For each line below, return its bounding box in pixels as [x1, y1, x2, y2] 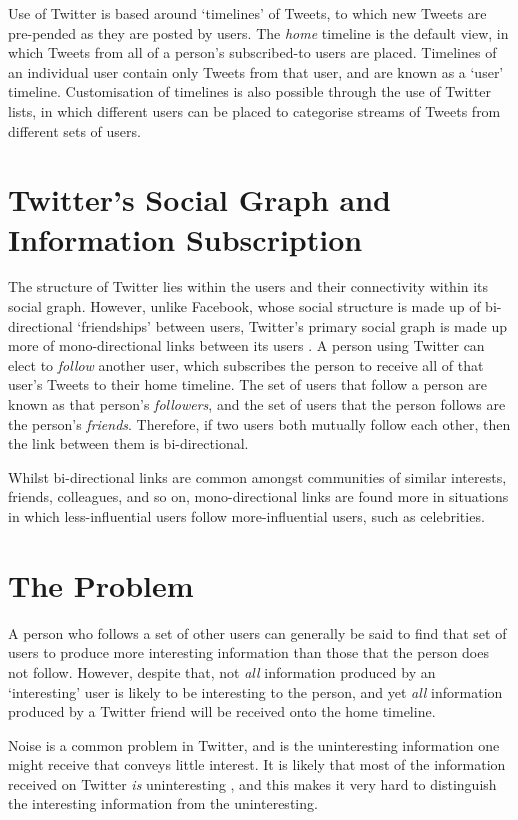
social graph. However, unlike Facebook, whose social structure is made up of [8, 296, 481, 317]
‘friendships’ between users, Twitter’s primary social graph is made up [77, 315, 507, 336]
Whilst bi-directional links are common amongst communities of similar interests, [8, 466, 507, 487]
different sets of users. [8, 120, 141, 141]
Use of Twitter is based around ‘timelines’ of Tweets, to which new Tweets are [8, 3, 487, 23]
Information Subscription [8, 218, 363, 259]
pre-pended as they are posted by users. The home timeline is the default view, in [8, 22, 509, 43]
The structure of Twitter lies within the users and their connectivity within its [8, 276, 489, 297]
